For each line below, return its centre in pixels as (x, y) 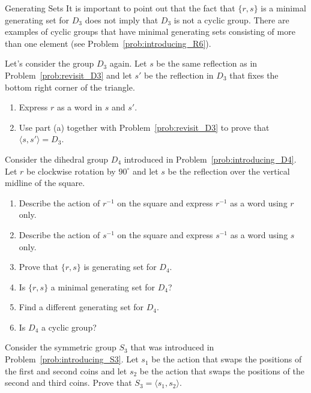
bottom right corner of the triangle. (70, 87)
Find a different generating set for (81, 307)
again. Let (128, 63)
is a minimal (283, 8)
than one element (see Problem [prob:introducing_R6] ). (108, 43)
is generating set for (120, 267)
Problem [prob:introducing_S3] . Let (72, 359)
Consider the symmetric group (61, 347)
